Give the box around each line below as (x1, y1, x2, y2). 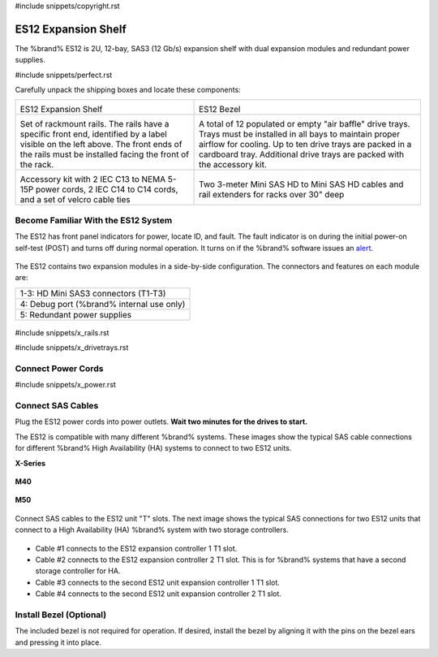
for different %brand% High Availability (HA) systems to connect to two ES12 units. (15, 443, 292, 453)
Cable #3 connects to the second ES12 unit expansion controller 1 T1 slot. (35, 577, 280, 587)
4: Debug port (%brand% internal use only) (19, 298, 186, 309)
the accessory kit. (199, 159, 268, 171)
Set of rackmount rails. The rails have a (19, 119, 170, 130)
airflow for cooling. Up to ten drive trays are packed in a (199, 139, 412, 150)
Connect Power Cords (15, 362, 104, 374)
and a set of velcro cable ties (19, 194, 131, 205)
